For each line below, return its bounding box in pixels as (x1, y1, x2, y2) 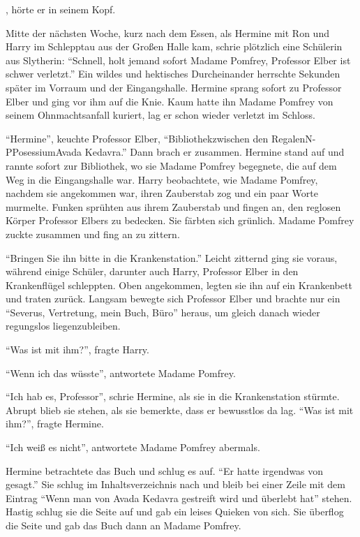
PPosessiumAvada (6, 145, 82, 159)
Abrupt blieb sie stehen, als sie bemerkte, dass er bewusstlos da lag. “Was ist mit (6, 402, 354, 417)
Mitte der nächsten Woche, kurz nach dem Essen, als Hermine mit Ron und (6, 25, 329, 40)
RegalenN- (271, 131, 316, 145)
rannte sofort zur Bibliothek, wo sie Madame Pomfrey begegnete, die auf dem (6, 158, 337, 172)
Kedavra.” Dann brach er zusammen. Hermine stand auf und (84, 145, 345, 159)
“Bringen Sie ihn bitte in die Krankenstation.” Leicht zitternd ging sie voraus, (6, 250, 338, 265)
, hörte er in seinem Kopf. (6, 2, 116, 16)
